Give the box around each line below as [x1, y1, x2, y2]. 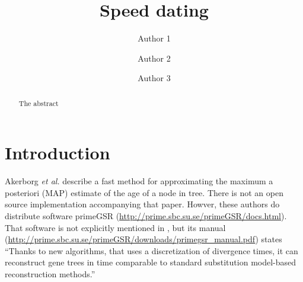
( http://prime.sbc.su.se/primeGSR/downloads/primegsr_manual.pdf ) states [5, 233, 282, 245]
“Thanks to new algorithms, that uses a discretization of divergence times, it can [5, 244, 298, 257]
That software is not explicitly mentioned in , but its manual [5, 221, 226, 233]
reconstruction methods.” [5, 268, 95, 280]
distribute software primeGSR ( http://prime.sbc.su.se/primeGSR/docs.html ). [5, 210, 287, 222]
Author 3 [138, 72, 171, 84]
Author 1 [138, 32, 171, 44]
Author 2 [138, 52, 171, 64]
